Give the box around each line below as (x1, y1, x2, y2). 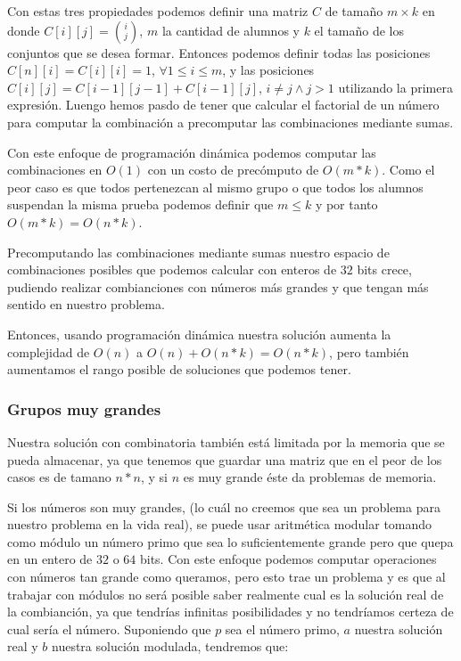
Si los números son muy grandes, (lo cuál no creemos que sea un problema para (7, 497, 440, 516)
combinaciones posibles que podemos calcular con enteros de (7, 260, 337, 279)
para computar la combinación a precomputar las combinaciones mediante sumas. (7, 112, 454, 131)
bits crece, (357, 260, 412, 279)
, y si (141, 468, 169, 486)
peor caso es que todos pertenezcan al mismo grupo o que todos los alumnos (7, 177, 424, 196)
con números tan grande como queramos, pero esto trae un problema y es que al (7, 567, 446, 586)
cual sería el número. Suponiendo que (7, 619, 211, 638)
